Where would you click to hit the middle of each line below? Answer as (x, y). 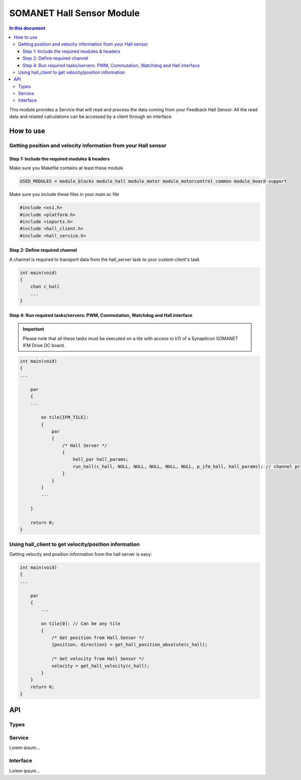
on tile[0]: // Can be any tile (81, 624)
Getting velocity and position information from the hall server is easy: (81, 554)
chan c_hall (45, 287)
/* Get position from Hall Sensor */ (98, 638)
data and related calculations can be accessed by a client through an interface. (91, 117)
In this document (27, 28)
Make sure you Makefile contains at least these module (66, 168)
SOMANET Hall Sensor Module (74, 13)
